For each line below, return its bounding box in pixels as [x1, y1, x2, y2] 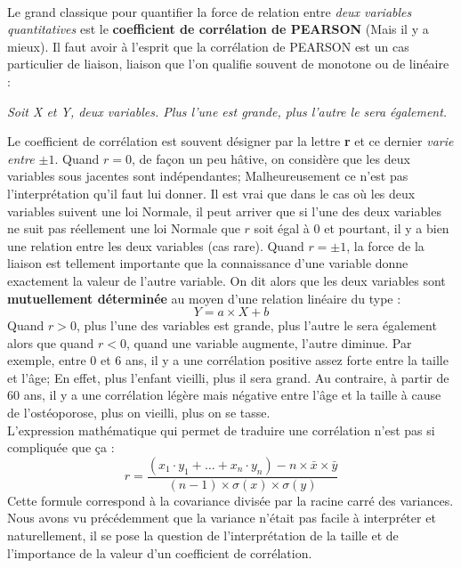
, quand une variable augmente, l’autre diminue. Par [126, 333, 412, 352]
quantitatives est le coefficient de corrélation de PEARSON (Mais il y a [7, 20, 429, 38]
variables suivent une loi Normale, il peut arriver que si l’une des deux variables [7, 201, 441, 220]
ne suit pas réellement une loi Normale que [7, 219, 240, 238]
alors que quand [7, 333, 94, 352]
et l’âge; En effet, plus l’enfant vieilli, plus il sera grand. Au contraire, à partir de [7, 368, 449, 386]
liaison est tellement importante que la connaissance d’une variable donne [7, 254, 408, 272]
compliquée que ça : [7, 438, 115, 457]
